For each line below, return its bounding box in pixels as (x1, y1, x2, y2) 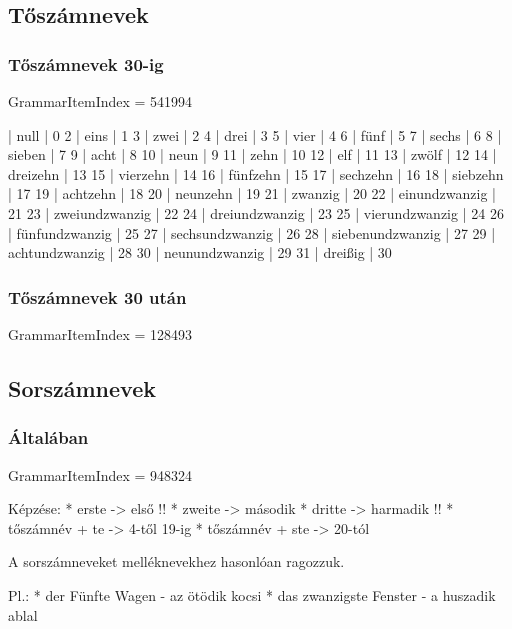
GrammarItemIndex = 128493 (8, 323, 193, 344)
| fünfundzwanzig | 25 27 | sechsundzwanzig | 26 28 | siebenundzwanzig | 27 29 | (8, 222, 496, 243)
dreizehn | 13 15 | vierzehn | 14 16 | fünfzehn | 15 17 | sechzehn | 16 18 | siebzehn (8, 163, 504, 184)
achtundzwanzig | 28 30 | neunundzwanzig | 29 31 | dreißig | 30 (8, 242, 392, 263)
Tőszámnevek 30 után (8, 284, 187, 309)
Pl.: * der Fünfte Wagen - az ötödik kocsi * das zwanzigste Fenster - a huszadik (8, 584, 496, 605)
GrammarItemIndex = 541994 (8, 91, 193, 111)
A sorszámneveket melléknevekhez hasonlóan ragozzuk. (8, 551, 345, 572)
